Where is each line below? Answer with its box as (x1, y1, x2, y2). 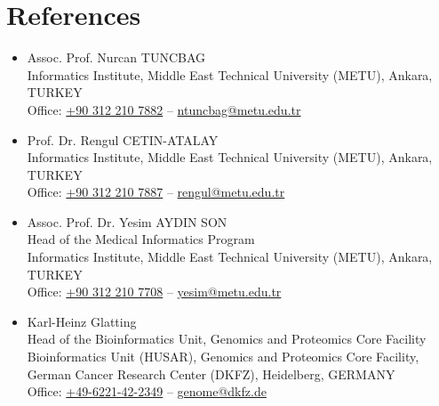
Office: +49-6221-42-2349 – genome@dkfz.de (27, 382, 267, 401)
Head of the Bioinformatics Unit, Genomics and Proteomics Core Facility (27, 329, 427, 348)
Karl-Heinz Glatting (27, 312, 137, 330)
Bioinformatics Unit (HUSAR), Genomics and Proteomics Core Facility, (27, 347, 419, 366)
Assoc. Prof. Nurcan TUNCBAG (27, 48, 206, 67)
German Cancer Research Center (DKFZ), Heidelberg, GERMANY (27, 364, 395, 383)
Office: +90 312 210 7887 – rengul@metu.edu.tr (27, 183, 285, 201)
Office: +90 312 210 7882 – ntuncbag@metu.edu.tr (27, 100, 301, 118)
